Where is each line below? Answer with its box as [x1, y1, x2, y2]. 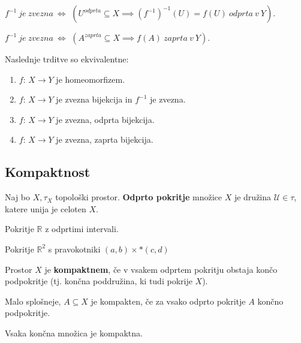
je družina [234, 191, 272, 203]
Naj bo [5, 191, 31, 203]
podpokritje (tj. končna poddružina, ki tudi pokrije [5, 275, 192, 287]
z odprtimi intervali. [45, 222, 119, 235]
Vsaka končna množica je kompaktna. [5, 326, 143, 339]
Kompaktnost [5, 163, 91, 181]
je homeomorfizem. [56, 73, 125, 85]
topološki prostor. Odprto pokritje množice [55, 191, 222, 203]
